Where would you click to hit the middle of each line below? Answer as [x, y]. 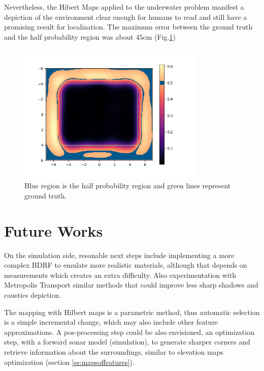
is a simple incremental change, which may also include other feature [111, 322]
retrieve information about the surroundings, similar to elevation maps [114, 352]
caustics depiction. [33, 295]
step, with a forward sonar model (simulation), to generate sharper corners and [127, 342]
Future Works [54, 230]
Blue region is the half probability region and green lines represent [128, 186]
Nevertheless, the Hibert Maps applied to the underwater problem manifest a [124, 7]
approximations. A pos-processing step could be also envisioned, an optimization [129, 332]
